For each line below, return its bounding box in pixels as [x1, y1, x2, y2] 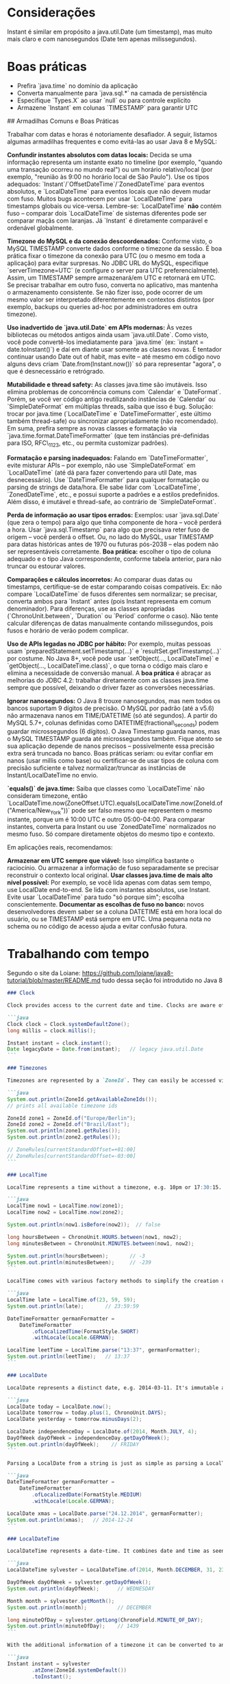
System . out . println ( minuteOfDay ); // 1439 [7, 1623, 139, 1630]
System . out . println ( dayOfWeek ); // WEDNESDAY [7, 1585, 155, 1592]
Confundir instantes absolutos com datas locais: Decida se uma [7, 150, 192, 159]
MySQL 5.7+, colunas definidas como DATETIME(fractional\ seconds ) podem [7, 718, 219, 729]
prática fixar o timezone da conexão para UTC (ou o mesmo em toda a [7, 251, 206, 260]
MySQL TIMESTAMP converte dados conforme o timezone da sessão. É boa [7, 244, 222, 252]
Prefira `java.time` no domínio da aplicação [16, 81, 138, 90]
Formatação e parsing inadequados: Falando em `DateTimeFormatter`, [7, 453, 209, 462]
